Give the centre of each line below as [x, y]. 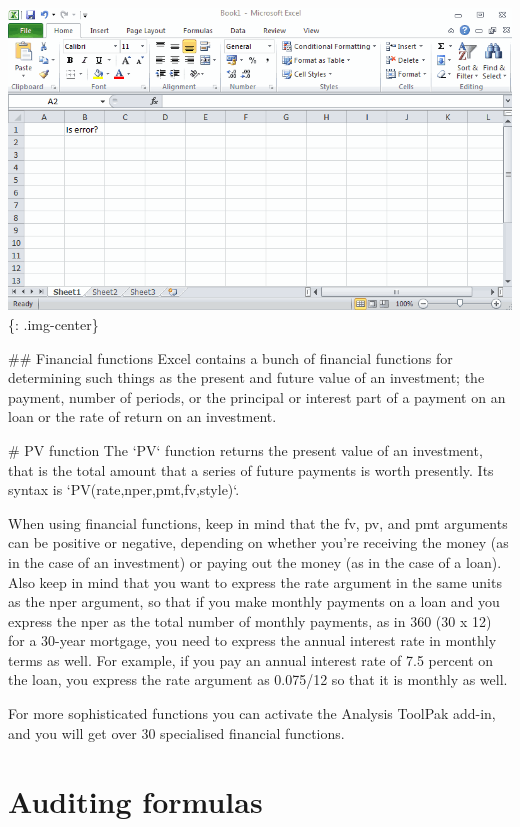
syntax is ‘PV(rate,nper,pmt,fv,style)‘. [124, 489]
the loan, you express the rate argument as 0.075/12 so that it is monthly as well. [258, 679]
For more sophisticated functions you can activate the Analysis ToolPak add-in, [252, 713]
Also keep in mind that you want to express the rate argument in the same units [255, 581]
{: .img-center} [53, 323]
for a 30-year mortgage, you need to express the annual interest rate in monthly [252, 640]
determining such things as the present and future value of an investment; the [246, 377]
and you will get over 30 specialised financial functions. [176, 732]
